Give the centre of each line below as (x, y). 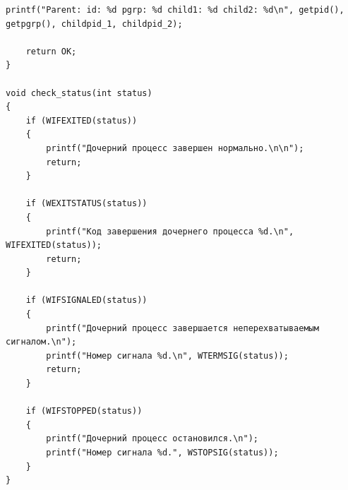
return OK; (51, 51)
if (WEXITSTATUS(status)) (86, 204)
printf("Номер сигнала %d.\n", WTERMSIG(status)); (167, 355)
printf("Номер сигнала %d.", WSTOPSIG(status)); (162, 453)
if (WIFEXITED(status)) (82, 120)
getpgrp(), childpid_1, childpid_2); (94, 24)
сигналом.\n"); (41, 342)
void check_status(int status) (79, 93)
